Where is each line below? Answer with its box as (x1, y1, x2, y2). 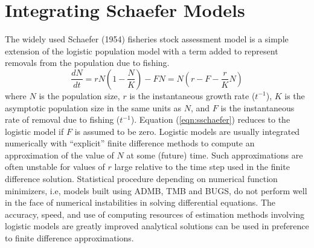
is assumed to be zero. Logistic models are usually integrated (74, 125, 300, 137)
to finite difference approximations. (5, 232, 134, 244)
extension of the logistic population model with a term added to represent (5, 44, 278, 57)
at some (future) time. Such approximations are (126, 148, 303, 161)
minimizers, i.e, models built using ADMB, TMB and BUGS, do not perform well (5, 184, 307, 197)
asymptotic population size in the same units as (5, 101, 182, 114)
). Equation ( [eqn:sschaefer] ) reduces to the (130, 113, 290, 126)
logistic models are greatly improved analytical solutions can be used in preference (5, 220, 309, 232)
